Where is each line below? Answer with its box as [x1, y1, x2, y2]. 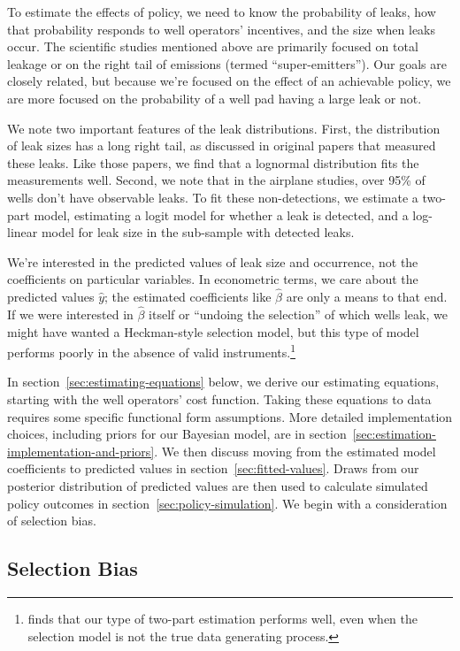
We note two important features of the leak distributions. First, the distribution [7, 119, 441, 137]
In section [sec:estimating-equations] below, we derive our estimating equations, [7, 372, 440, 391]
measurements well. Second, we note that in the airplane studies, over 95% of [7, 171, 425, 189]
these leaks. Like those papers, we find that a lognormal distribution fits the [7, 153, 419, 172]
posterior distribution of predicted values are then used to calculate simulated [7, 476, 428, 494]
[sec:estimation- [352, 425, 437, 443]
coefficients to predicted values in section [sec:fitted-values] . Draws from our [7, 459, 419, 478]
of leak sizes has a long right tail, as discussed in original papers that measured [7, 136, 436, 155]
